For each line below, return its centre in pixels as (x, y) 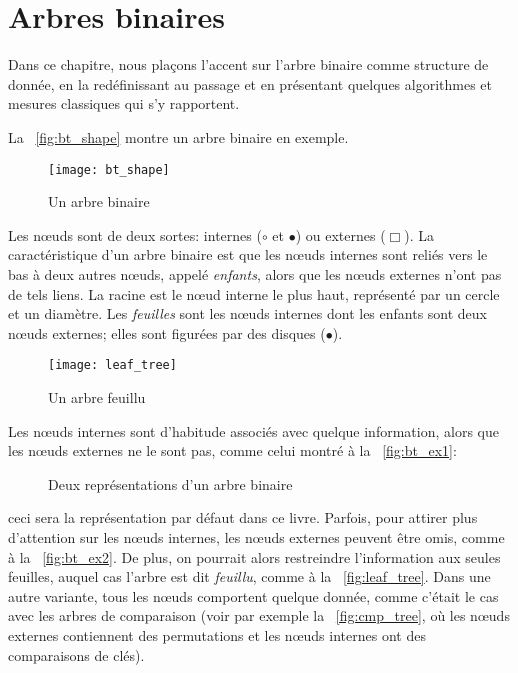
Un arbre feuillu (97, 396)
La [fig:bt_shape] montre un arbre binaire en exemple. (178, 136)
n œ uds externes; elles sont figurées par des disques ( (167, 332)
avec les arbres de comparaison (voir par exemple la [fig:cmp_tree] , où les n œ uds (259, 615)
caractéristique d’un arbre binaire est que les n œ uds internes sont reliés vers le (248, 254)
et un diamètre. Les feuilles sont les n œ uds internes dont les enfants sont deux (248, 313)
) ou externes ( (340, 234)
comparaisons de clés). (76, 654)
